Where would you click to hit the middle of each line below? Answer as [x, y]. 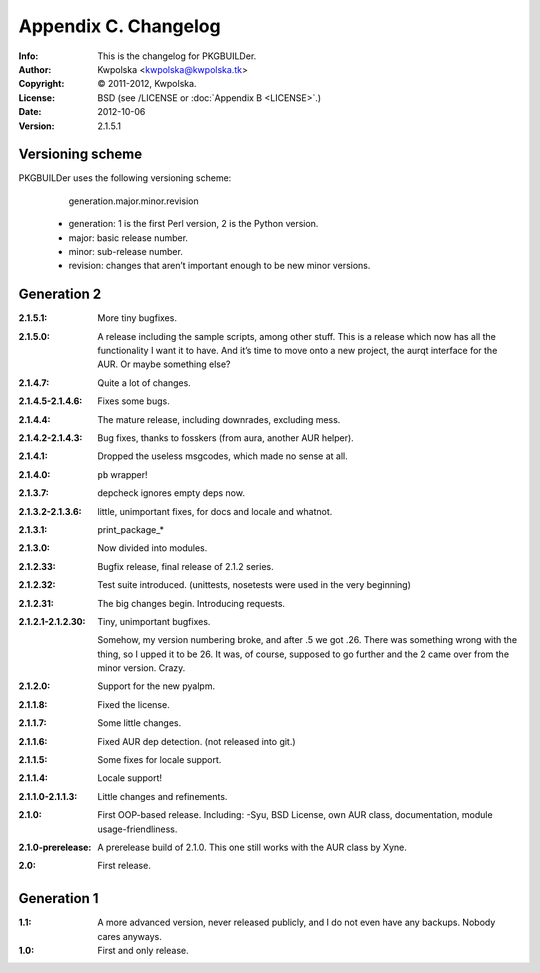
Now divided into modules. [152, 548]
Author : [35, 69]
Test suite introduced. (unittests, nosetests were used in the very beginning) [254, 585]
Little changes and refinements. [162, 796]
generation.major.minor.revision [133, 201]
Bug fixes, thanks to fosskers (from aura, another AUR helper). [225, 438]
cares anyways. [129, 936]
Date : [30, 112]
